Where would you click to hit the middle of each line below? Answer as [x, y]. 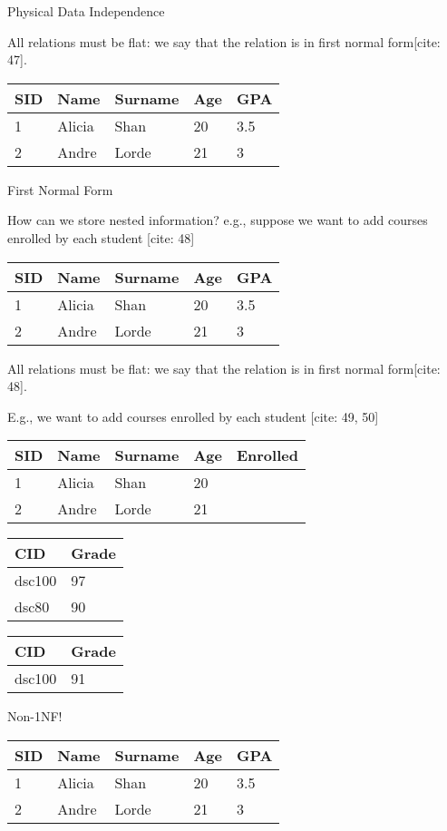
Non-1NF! [35, 716]
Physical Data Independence [86, 11]
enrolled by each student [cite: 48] [101, 237]
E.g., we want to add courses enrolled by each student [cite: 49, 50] [193, 416]
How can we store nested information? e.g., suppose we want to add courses [218, 220]
